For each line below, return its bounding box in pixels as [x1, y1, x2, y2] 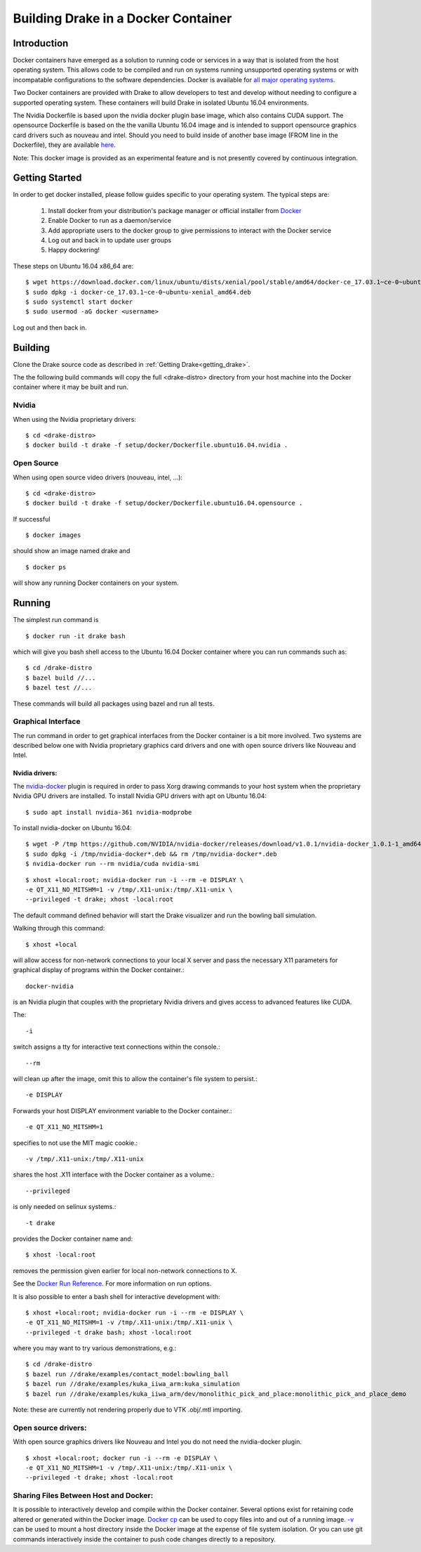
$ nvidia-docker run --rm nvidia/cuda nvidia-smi [25, 860, 200, 868]
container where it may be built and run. [13, 383, 129, 392]
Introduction [13, 37, 69, 49]
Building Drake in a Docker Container [13, 11, 232, 26]
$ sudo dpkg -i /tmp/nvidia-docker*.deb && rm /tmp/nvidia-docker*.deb [25, 850, 277, 858]
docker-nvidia [25, 982, 74, 990]
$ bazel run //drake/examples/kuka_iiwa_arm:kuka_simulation [25, 1380, 240, 1388]
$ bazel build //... [25, 673, 96, 682]
